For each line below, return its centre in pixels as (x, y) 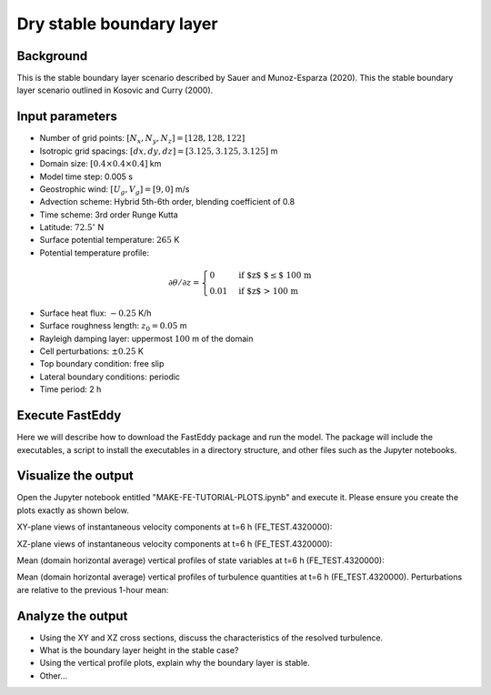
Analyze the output (72, 615)
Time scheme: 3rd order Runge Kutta (109, 215)
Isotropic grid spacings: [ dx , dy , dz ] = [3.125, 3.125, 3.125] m (159, 151)
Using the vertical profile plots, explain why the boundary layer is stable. (175, 663)
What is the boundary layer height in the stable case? (139, 650)
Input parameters (67, 117)
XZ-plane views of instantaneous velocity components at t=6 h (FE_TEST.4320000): (175, 544)
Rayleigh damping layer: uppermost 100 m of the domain (146, 338)
